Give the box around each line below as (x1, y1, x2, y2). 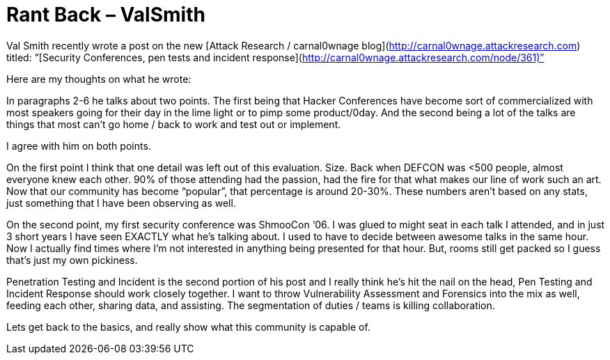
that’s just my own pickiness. (6, 253, 138, 266)
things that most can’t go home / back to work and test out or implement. (6, 118, 341, 130)
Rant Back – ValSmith (6, 3, 205, 26)
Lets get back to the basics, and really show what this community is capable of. (6, 320, 370, 333)
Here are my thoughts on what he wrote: (6, 72, 191, 85)
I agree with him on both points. (6, 139, 151, 152)
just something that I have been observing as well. (6, 196, 236, 209)
